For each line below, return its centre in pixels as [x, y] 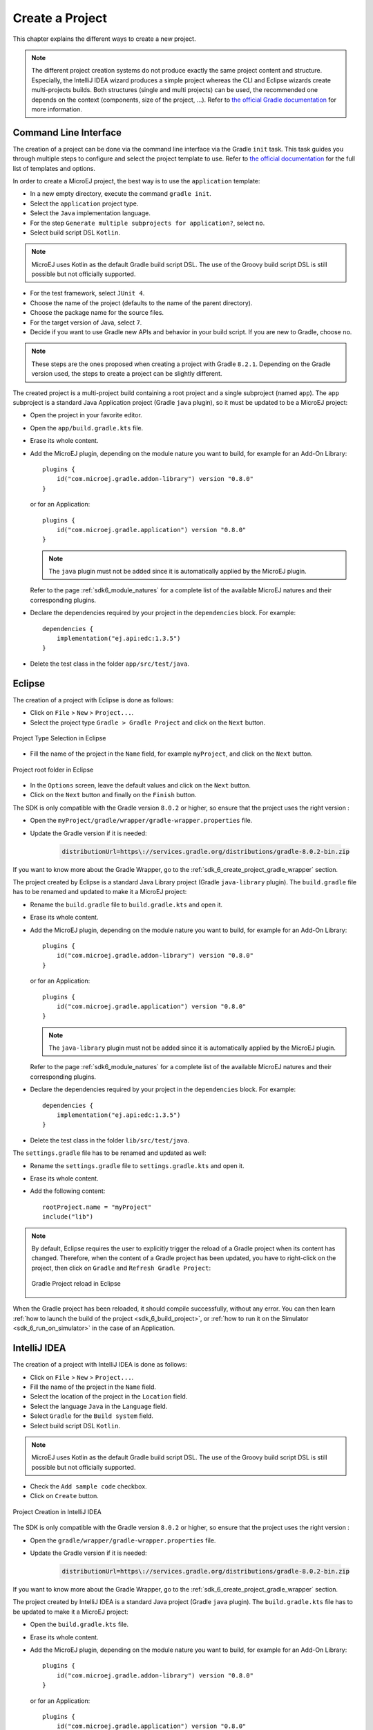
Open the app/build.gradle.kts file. [87, 428]
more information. [57, 109]
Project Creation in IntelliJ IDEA [57, 1511]
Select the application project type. [84, 203]
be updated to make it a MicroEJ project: [71, 1612]
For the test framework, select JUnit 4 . [87, 293]
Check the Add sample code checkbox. [89, 1486]
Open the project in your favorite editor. [86, 415]
